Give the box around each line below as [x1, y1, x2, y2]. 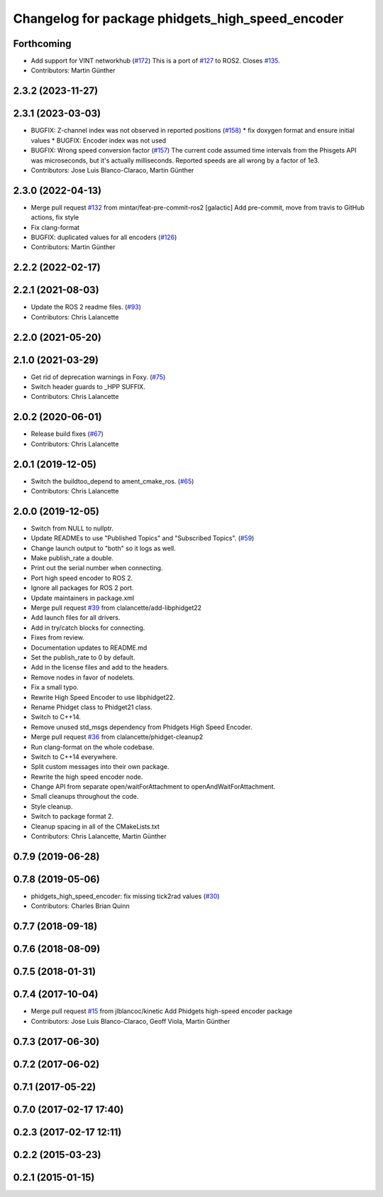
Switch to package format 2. [30, 812, 113, 821]
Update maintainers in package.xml [30, 594, 135, 602]
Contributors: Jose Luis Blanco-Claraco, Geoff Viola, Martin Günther [30, 1017, 231, 1025]
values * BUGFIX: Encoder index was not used [30, 136, 167, 145]
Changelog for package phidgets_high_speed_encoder [13, 11, 344, 26]
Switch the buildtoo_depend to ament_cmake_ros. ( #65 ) [30, 476, 194, 486]
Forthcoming [13, 38, 72, 50]
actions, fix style [30, 213, 79, 222]
